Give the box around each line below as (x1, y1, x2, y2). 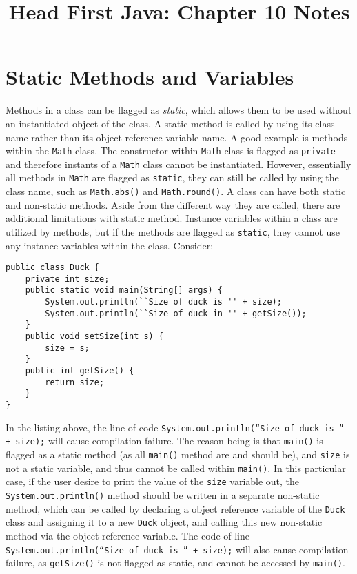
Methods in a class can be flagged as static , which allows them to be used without (6, 103, 352, 117)
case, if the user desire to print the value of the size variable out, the (6, 474, 300, 489)
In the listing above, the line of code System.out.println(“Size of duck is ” (6, 420, 344, 434)
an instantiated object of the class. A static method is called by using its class (6, 116, 335, 130)
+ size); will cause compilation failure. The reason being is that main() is (6, 433, 323, 448)
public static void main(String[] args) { (25, 285, 223, 296)
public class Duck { (6, 263, 100, 273)
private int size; (25, 274, 110, 284)
